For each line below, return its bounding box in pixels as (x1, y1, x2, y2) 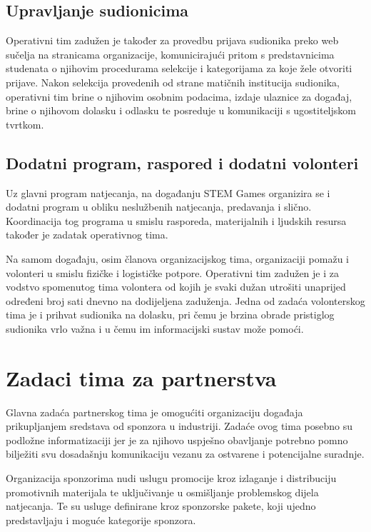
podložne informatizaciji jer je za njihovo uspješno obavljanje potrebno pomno (6, 432, 348, 447)
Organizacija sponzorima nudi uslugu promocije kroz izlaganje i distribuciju (6, 471, 337, 485)
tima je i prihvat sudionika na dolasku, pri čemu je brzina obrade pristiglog (6, 307, 335, 322)
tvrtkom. (6, 116, 44, 131)
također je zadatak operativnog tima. (6, 227, 168, 242)
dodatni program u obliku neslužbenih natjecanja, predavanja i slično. (6, 199, 312, 214)
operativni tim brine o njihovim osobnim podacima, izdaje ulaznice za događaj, (6, 89, 352, 104)
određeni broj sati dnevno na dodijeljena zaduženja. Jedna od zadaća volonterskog (6, 293, 365, 308)
